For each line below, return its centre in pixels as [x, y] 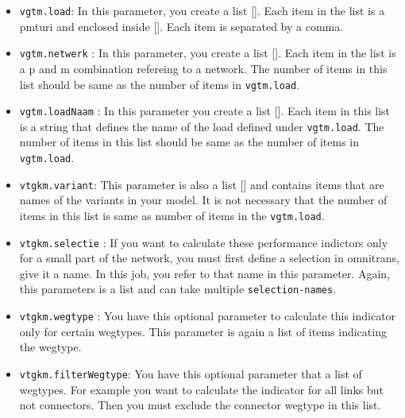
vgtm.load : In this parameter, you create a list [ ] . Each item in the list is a [202, 10]
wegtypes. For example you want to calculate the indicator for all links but [201, 389]
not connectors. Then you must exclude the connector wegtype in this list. [200, 405]
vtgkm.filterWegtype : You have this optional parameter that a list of [191, 373]
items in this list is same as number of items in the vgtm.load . [172, 215]
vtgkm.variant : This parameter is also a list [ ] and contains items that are [202, 184]
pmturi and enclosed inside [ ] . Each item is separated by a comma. [181, 26]
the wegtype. [50, 347]
